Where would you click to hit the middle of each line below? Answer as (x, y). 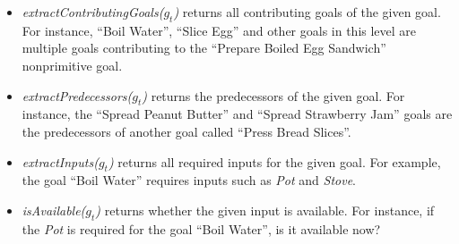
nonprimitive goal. (72, 65)
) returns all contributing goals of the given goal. (307, 12)
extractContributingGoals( (93, 12)
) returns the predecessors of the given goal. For (273, 95)
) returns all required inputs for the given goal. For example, (274, 161)
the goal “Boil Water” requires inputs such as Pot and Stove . (189, 180)
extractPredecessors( (77, 95)
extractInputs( (60, 161)
